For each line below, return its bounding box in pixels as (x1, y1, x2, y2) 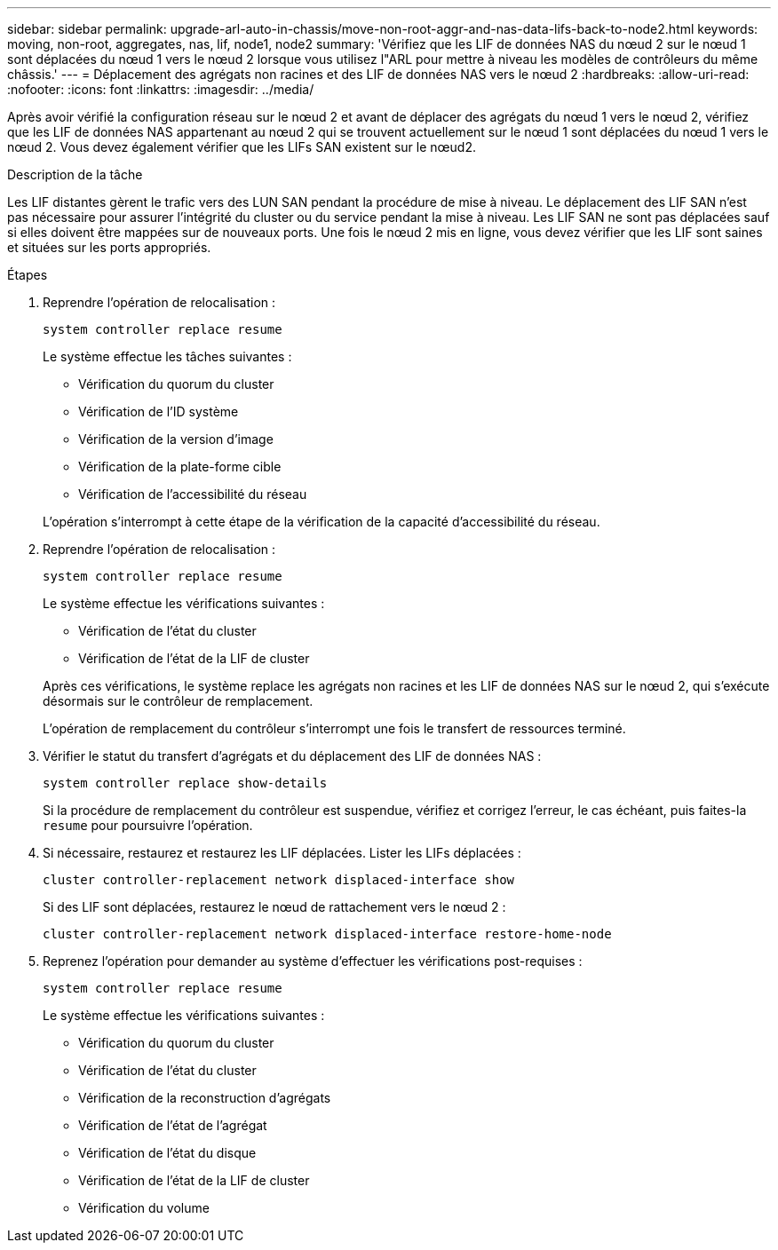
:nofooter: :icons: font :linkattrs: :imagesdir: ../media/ (7, 82, 314, 97)
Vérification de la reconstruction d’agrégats (78, 1090, 331, 1105)
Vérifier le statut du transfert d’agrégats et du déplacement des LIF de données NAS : (43, 748, 542, 763)
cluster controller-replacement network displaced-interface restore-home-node (43, 927, 612, 941)
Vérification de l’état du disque (78, 1145, 257, 1160)
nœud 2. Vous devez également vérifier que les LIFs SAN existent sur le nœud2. (7, 139, 477, 154)
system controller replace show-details (43, 776, 328, 790)
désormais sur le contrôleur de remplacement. (43, 693, 314, 708)
